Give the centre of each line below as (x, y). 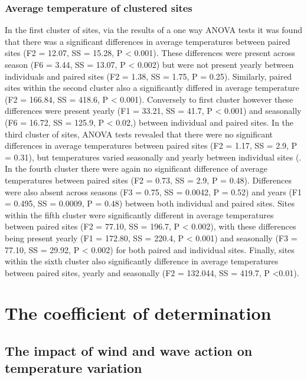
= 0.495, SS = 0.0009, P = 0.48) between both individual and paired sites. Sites (150, 203)
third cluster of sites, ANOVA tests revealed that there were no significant (139, 134)
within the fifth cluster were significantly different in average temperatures (139, 214)
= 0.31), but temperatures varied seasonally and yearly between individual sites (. (153, 157)
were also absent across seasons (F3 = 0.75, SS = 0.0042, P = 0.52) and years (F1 (153, 191)
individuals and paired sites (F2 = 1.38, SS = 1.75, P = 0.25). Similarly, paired (148, 76)
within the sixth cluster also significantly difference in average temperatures (142, 261)
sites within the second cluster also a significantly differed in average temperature (152, 88)
